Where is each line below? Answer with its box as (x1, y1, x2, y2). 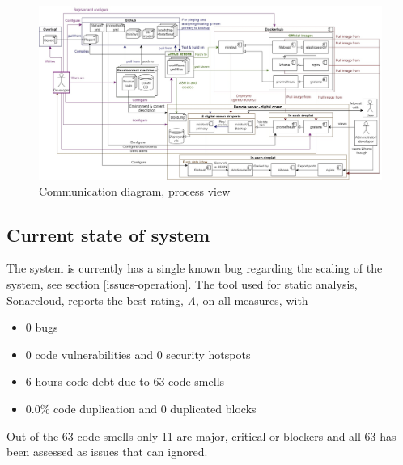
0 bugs (25, 319, 58, 336)
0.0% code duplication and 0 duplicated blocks (25, 400, 257, 417)
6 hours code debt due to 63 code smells (25, 373, 225, 390)
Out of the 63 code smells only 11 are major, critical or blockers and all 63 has (6, 427, 397, 444)
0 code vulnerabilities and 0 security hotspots (25, 345, 251, 362)
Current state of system (6, 222, 210, 247)
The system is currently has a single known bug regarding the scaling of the (6, 260, 383, 277)
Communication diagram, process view (39, 182, 231, 199)
